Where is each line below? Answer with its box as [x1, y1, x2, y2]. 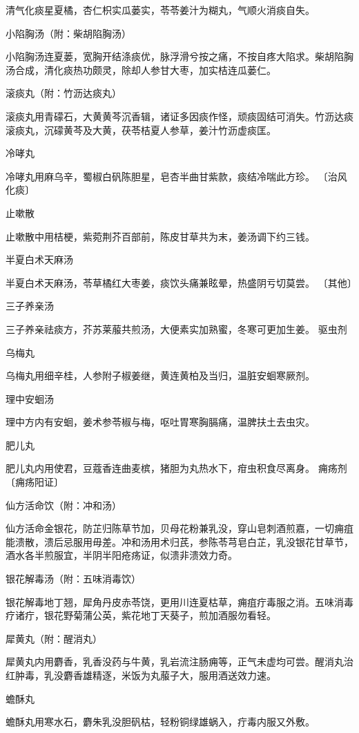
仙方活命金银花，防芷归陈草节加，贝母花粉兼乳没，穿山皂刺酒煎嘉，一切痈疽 [6, 521, 353, 535]
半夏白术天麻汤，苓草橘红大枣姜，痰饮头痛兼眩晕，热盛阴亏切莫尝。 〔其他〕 [6, 275, 357, 289]
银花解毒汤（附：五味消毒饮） [6, 571, 141, 586]
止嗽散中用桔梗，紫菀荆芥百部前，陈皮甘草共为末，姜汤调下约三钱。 [6, 229, 315, 243]
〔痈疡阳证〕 [6, 475, 64, 489]
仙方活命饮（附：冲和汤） [6, 497, 122, 512]
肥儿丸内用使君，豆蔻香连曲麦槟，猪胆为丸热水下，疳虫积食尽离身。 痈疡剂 [6, 461, 347, 475]
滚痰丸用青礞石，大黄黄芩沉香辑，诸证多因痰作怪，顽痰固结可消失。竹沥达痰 [6, 108, 353, 123]
